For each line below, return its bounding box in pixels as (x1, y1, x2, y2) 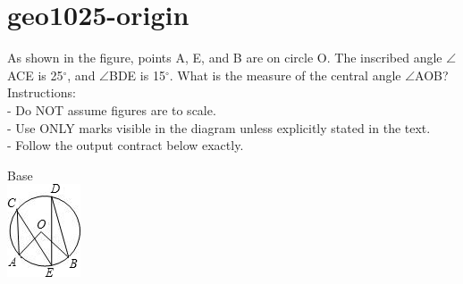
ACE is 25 (7, 65, 63, 84)
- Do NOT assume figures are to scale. (7, 100, 216, 119)
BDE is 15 (109, 65, 165, 84)
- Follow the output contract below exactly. (7, 136, 244, 155)
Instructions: (7, 83, 76, 102)
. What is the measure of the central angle (169, 65, 401, 84)
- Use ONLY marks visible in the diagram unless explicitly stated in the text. (7, 118, 431, 137)
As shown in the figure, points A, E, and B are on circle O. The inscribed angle (7, 48, 442, 67)
